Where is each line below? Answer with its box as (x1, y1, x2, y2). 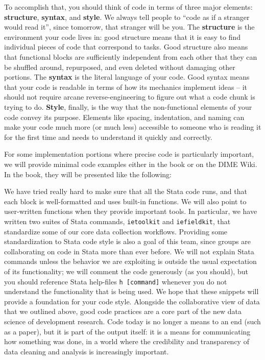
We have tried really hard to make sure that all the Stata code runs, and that (4, 186, 247, 197)
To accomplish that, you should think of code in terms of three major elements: (4, 2, 253, 12)
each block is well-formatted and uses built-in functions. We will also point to (4, 196, 247, 206)
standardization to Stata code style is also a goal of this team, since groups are (4, 236, 251, 247)
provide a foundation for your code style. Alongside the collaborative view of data (4, 296, 260, 306)
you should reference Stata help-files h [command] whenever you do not (4, 276, 227, 286)
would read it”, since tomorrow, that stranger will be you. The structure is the (4, 21, 255, 32)
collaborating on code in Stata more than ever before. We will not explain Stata (4, 246, 254, 256)
